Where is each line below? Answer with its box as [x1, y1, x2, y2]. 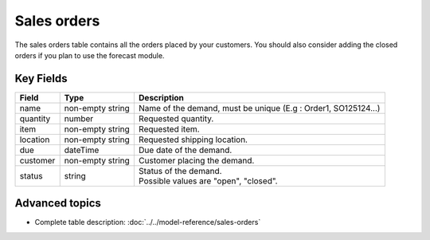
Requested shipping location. [138, 134, 248, 145]
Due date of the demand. [138, 144, 233, 155]
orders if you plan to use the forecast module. [14, 50, 165, 60]
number [64, 112, 94, 124]
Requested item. [138, 124, 200, 135]
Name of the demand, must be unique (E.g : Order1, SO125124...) [138, 102, 381, 113]
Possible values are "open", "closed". [138, 175, 278, 187]
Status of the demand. [138, 165, 222, 176]
